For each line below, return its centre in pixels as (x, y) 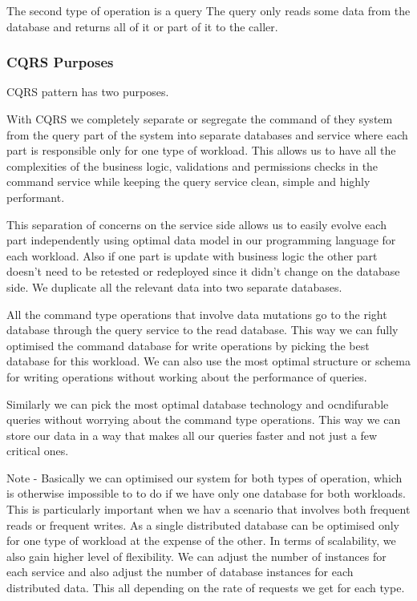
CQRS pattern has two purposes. (88, 92)
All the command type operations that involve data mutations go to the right (197, 314)
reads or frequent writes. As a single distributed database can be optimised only (203, 524)
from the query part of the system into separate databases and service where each (207, 134)
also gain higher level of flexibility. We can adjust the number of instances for (196, 556)
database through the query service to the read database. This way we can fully (202, 330)
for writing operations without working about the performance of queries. (187, 376)
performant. (36, 197)
